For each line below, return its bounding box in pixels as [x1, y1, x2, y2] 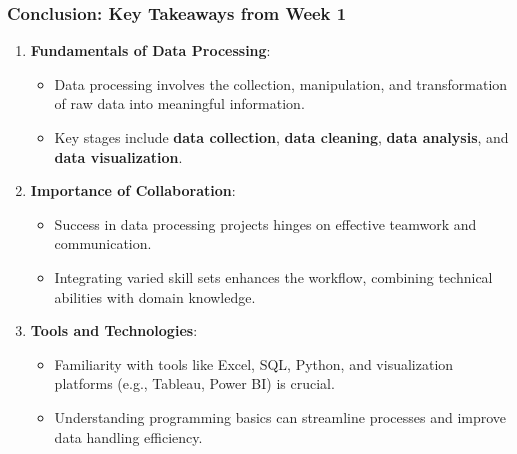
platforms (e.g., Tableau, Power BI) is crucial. [54, 373, 335, 394]
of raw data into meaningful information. [54, 93, 305, 114]
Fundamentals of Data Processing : [30, 40, 271, 61]
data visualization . [54, 146, 183, 167]
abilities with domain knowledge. [54, 286, 256, 307]
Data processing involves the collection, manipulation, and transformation [54, 73, 508, 94]
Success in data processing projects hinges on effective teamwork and [54, 213, 477, 234]
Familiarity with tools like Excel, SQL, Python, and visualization [54, 353, 454, 374]
